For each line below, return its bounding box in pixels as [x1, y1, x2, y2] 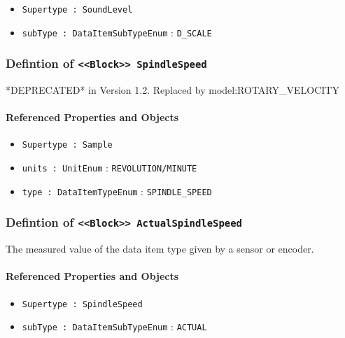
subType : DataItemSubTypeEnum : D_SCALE [22, 24, 212, 39]
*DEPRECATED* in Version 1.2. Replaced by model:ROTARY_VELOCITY [6, 83, 339, 97]
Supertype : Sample [22, 140, 113, 150]
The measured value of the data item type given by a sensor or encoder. [6, 241, 314, 256]
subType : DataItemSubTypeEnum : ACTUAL [22, 319, 207, 334]
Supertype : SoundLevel [22, 5, 133, 15]
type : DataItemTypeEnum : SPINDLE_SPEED [22, 183, 212, 198]
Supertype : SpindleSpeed [22, 299, 143, 309]
